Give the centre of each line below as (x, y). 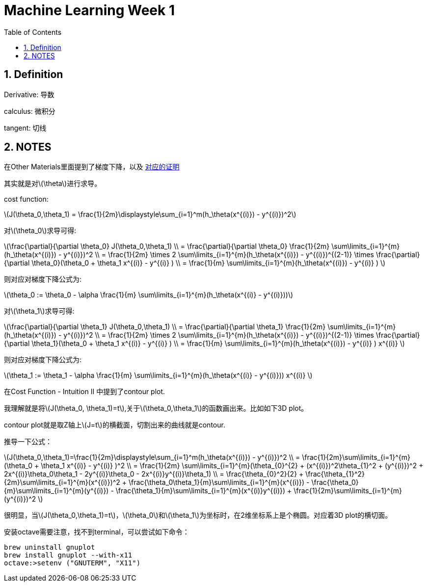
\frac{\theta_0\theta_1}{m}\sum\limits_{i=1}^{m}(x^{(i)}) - (219, 482)
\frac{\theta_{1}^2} (335, 474)
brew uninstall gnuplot (50, 547)
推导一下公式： (28, 442)
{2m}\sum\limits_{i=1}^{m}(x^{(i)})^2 (62, 482)
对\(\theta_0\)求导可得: (40, 231)
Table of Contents (33, 32)
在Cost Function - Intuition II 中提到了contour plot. (85, 392)
